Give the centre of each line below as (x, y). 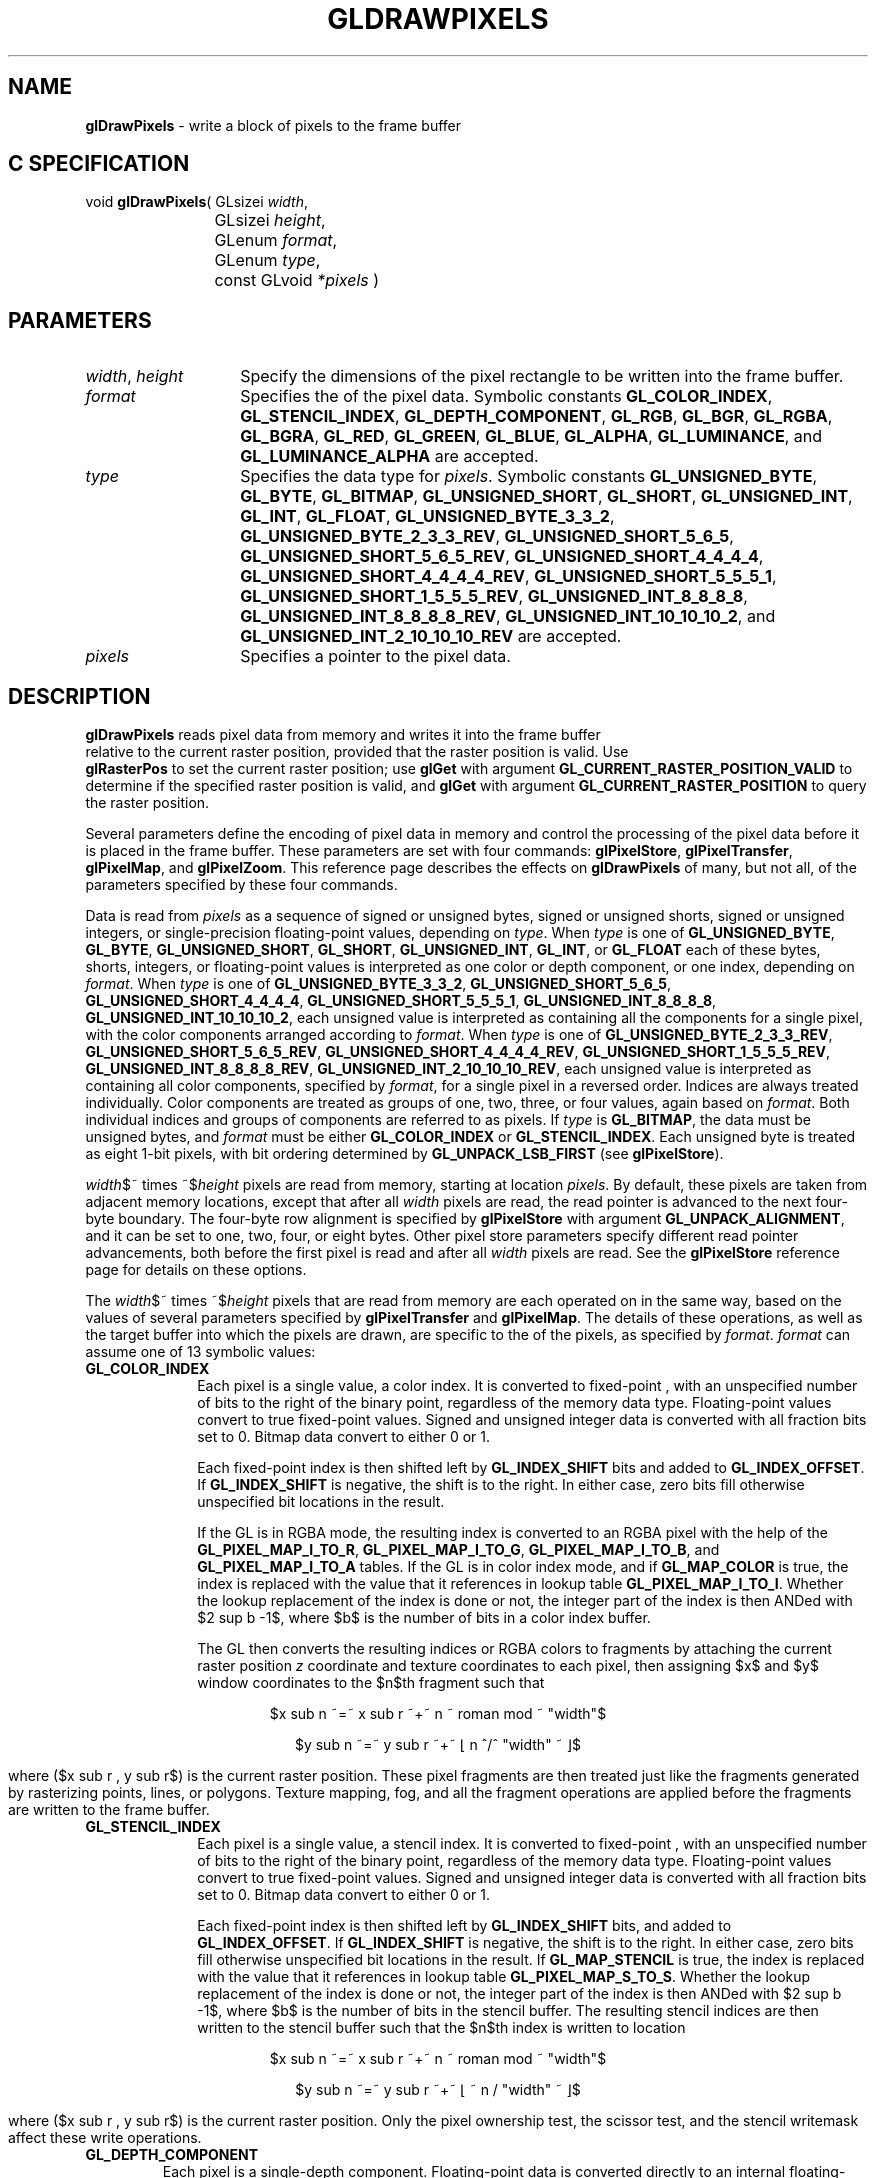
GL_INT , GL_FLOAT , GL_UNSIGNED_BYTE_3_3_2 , (427, 516)
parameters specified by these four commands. (241, 885)
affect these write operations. (105, 2138)
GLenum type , (267, 260)
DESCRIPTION (79, 696)
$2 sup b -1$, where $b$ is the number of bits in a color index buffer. (424, 1618)
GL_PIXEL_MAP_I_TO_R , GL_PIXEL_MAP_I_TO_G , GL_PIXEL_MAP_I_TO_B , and (458, 1550)
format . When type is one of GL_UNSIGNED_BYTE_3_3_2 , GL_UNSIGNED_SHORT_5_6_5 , (378, 984)
